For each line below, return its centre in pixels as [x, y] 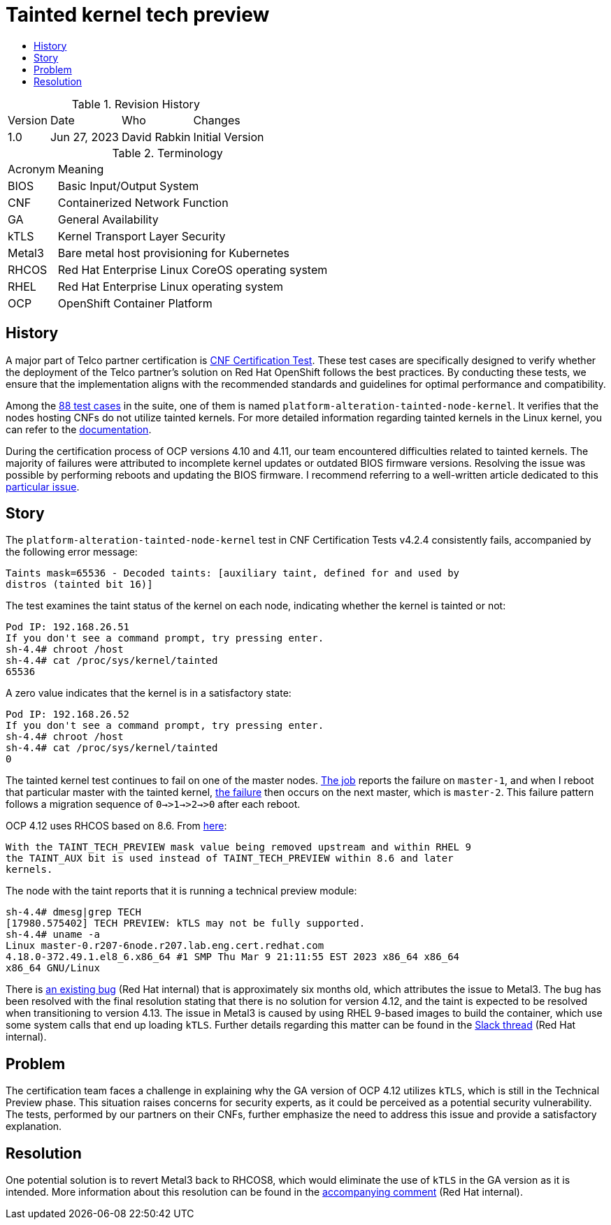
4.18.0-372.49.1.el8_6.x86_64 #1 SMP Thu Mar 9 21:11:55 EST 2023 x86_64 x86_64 [233, 957]
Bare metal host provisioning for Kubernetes [174, 253]
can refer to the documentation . [79, 429]
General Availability [108, 219]
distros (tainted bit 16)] [79, 585]
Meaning [81, 169]
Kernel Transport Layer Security [142, 236]
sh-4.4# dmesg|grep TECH [73, 912]
